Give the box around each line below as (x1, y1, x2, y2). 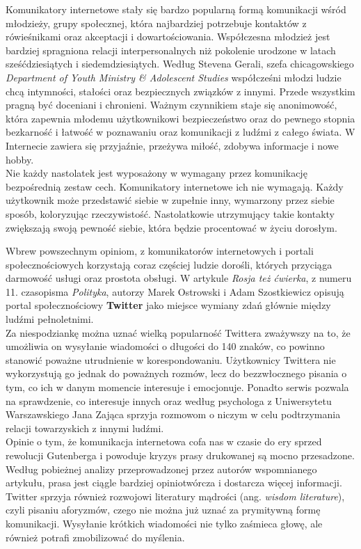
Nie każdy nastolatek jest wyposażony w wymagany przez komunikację (6, 166, 307, 180)
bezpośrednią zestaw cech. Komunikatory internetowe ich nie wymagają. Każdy (6, 179, 344, 193)
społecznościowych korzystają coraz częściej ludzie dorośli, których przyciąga (6, 257, 332, 271)
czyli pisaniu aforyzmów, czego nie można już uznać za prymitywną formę (6, 502, 321, 517)
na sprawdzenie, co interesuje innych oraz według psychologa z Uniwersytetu (6, 393, 332, 408)
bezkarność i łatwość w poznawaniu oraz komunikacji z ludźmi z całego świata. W (6, 125, 355, 139)
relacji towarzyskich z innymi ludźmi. (6, 420, 164, 435)
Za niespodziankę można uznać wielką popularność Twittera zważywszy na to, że (6, 325, 351, 340)
